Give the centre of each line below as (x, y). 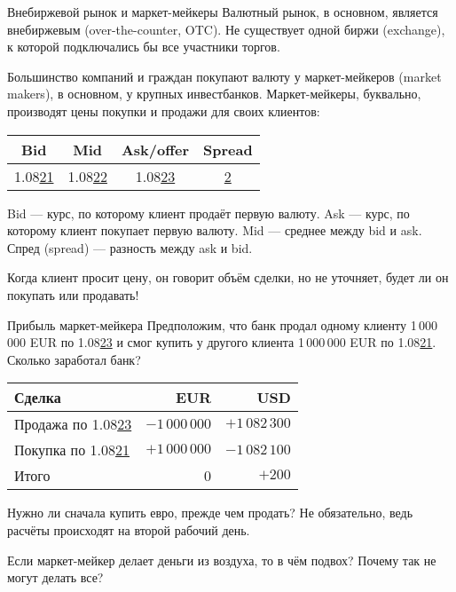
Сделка (38, 398)
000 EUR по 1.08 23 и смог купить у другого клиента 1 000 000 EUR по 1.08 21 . (222, 342)
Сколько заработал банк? (74, 359)
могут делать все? (55, 577)
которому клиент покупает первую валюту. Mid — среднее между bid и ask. (215, 230)
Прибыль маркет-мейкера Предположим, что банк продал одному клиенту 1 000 (223, 324)
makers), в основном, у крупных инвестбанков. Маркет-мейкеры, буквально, (214, 94)
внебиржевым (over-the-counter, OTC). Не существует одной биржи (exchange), (226, 29)
